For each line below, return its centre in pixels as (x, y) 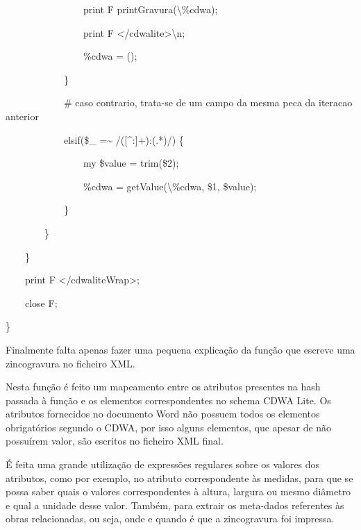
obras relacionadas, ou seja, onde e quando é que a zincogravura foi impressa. (170, 519)
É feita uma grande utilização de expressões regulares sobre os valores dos (163, 464)
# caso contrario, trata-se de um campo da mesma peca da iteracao (208, 102)
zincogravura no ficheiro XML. (70, 363)
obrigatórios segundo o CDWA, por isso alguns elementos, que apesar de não (169, 427)
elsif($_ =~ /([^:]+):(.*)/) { (124, 139)
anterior (22, 116)
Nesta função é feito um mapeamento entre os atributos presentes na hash (163, 387)
